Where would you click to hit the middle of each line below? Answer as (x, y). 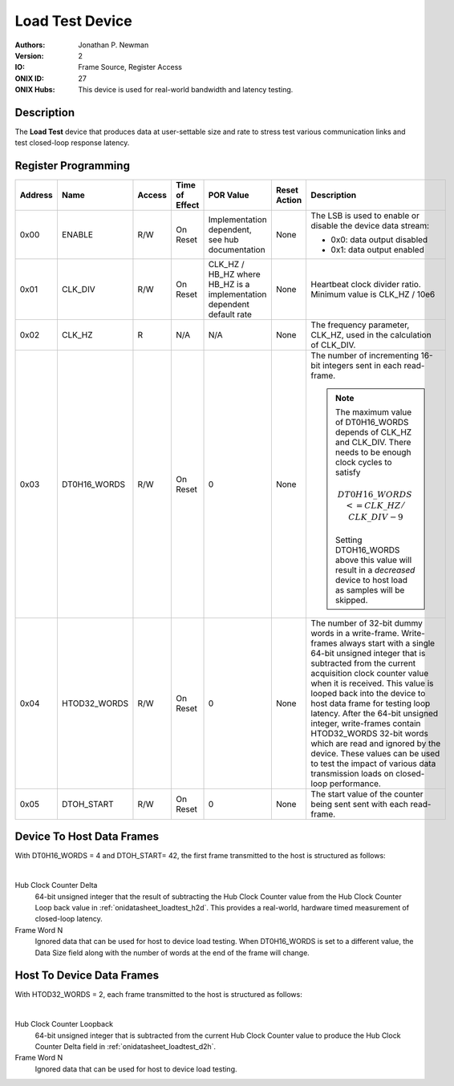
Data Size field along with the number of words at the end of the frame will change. (172, 952)
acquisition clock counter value (370, 673)
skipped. (352, 600)
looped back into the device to (368, 693)
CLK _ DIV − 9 (376, 517)
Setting (349, 540)
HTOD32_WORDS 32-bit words (369, 733)
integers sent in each (362, 366)
